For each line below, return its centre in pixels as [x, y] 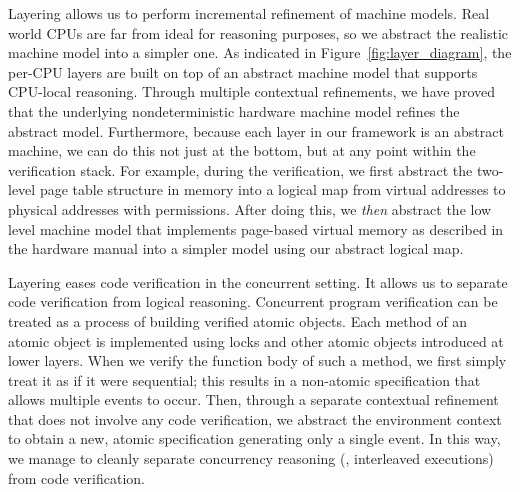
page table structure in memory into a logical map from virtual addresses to [272, 189]
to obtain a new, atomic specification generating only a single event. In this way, [254, 438]
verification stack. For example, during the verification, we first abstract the [240, 169]
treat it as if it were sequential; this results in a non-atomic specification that [244, 379]
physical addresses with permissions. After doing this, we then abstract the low [250, 208]
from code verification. [76, 477]
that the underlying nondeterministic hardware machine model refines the [234, 110]
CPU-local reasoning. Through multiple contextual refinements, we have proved [252, 91]
